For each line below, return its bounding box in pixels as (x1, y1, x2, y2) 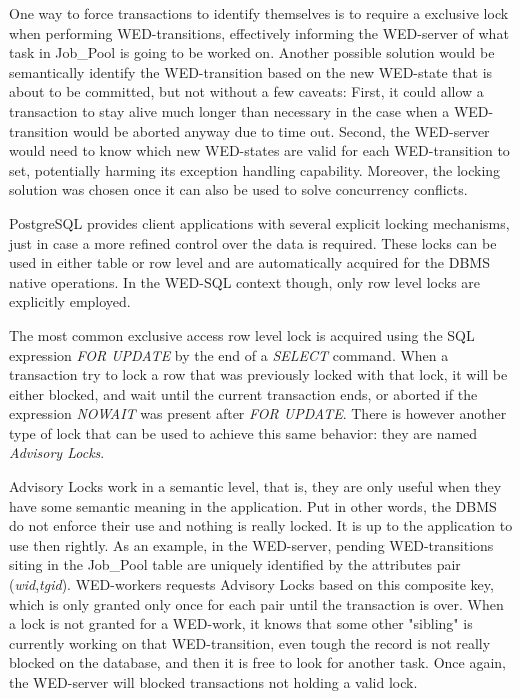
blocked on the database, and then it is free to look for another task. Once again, (9, 652, 506, 673)
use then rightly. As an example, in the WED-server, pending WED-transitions (9, 534, 494, 555)
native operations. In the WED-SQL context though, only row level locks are (9, 271, 481, 292)
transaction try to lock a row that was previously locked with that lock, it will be (9, 364, 508, 385)
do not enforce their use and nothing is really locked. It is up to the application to (9, 515, 513, 536)
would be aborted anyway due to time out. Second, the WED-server (72, 120, 490, 141)
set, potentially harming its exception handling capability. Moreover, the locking (9, 159, 501, 180)
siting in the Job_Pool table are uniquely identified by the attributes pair (9, 554, 461, 575)
